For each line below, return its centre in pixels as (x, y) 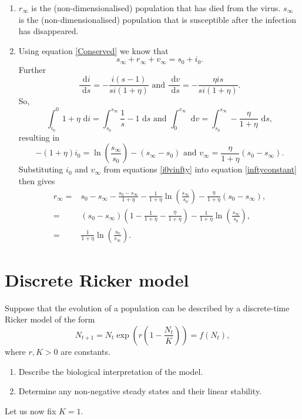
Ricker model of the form (50, 319)
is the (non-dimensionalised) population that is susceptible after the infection (157, 19)
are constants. (85, 351)
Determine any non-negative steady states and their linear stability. (140, 391)
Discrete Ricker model (97, 279)
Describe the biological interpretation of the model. (111, 371)
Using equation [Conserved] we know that (93, 50)
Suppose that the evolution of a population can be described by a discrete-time (147, 307)
